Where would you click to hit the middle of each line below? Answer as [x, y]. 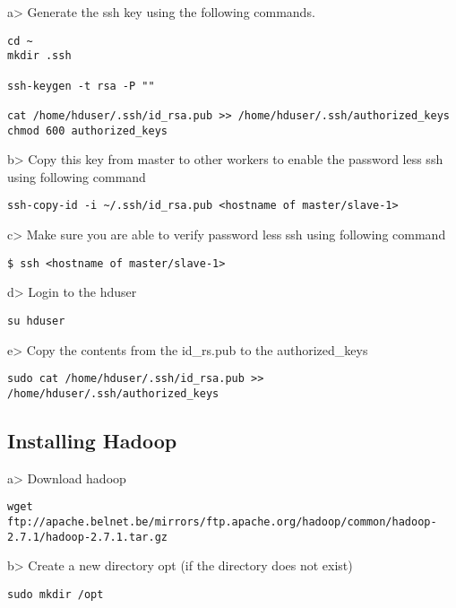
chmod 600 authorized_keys [87, 130]
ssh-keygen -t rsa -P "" [81, 86]
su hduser [36, 321]
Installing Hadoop [92, 440]
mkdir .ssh [39, 56]
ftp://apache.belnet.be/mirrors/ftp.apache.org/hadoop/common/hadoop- [222, 521]
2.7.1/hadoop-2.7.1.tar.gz [87, 537]
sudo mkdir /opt [56, 594]
